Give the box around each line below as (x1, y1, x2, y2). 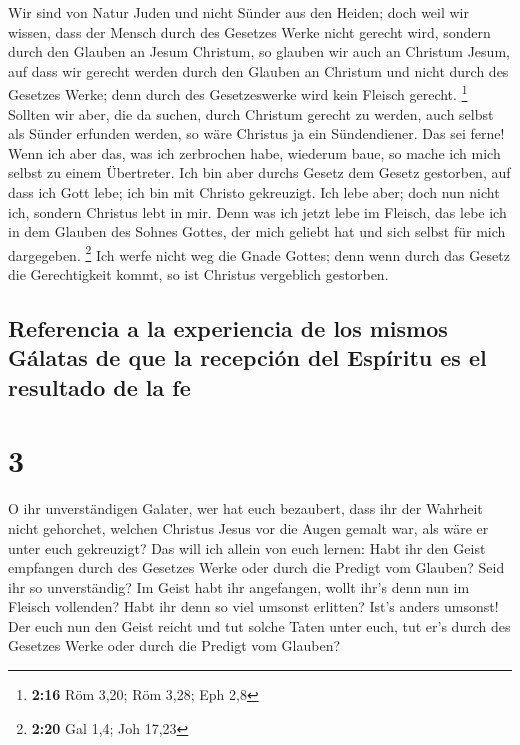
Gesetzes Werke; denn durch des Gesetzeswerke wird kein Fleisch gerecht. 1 (8, 81, 468, 105)
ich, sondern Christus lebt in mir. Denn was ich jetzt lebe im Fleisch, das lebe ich (8, 201, 507, 222)
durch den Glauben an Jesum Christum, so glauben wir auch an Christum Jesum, (8, 41, 510, 62)
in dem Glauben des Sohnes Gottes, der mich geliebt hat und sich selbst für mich (8, 221, 506, 242)
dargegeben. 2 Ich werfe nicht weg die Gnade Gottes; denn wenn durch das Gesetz (8, 241, 510, 265)
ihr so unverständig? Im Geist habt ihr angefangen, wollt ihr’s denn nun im (8, 576, 470, 597)
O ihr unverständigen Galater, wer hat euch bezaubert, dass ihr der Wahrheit (8, 498, 483, 519)
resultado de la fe (8, 371, 191, 402)
